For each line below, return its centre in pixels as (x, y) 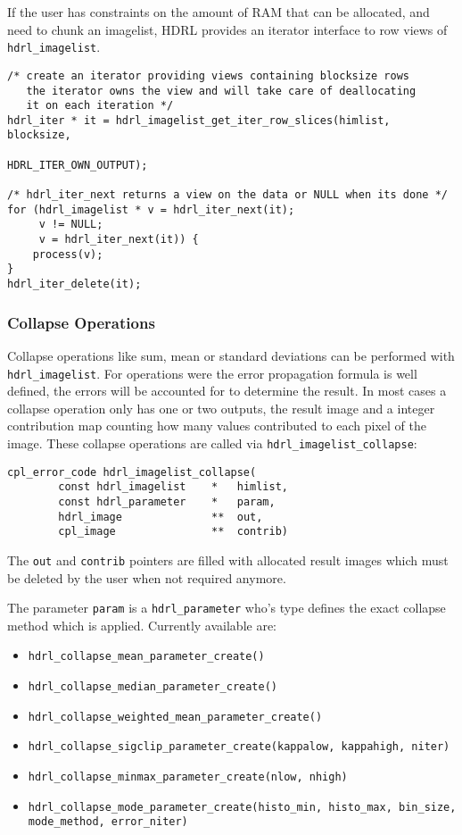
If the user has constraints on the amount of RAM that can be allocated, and (219, 12)
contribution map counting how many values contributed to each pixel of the (217, 426)
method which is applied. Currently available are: (142, 625)
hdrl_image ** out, (161, 517)
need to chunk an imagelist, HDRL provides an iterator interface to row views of (227, 29)
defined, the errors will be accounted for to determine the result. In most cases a (227, 391)
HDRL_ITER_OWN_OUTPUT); (78, 165)
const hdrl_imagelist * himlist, (173, 487)
